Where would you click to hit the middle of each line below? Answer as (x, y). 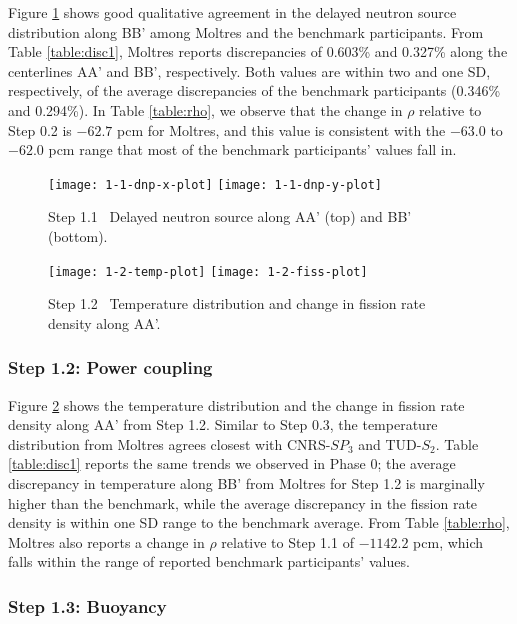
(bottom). (78, 236)
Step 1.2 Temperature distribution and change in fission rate (237, 303)
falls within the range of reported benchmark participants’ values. (209, 561)
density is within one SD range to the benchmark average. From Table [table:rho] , (259, 522)
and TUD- (390, 443)
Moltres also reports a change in (106, 541)
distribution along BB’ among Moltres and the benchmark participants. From (246, 31)
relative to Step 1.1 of (287, 541)
